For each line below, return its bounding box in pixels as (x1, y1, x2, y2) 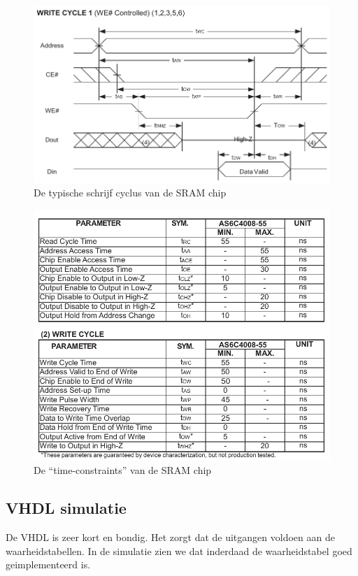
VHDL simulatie (6, 497, 127, 519)
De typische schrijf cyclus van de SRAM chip (34, 185, 227, 200)
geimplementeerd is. (6, 557, 91, 572)
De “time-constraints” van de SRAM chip (34, 463, 212, 477)
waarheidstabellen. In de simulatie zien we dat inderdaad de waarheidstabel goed (6, 543, 352, 558)
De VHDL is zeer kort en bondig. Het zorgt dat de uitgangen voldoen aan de (6, 530, 335, 545)
